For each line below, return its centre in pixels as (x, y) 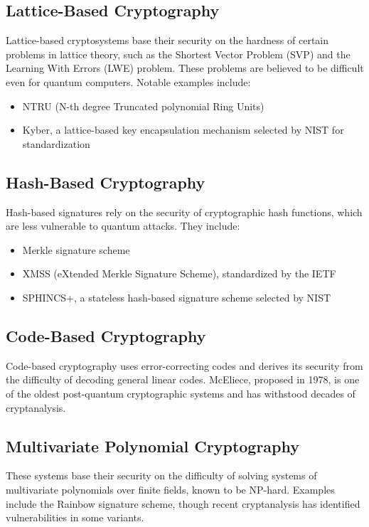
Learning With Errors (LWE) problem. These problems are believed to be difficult (185, 68)
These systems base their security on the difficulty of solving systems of (161, 475)
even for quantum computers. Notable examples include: (128, 81)
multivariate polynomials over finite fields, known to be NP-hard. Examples (170, 489)
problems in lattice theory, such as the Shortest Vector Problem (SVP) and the (178, 54)
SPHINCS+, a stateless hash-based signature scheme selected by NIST (177, 297)
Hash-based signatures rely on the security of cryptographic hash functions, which (184, 212)
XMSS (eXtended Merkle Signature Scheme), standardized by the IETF (179, 273)
